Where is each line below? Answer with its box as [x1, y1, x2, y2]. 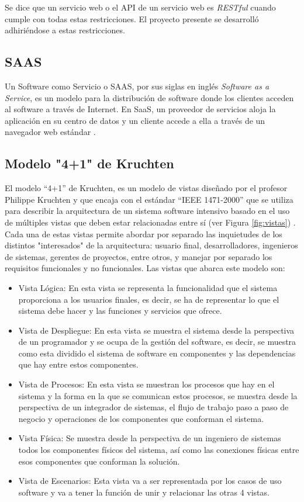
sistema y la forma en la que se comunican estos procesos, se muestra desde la [18, 389, 298, 401]
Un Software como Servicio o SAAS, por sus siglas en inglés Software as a [5, 79, 270, 92]
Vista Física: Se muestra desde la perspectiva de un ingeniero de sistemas [18, 432, 281, 444]
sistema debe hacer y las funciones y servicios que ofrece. [18, 304, 222, 317]
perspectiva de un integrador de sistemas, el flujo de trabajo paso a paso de [18, 401, 289, 413]
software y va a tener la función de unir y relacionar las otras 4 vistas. [18, 486, 270, 498]
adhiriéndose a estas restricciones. [5, 24, 125, 36]
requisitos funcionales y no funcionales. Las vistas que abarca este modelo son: [5, 262, 285, 274]
